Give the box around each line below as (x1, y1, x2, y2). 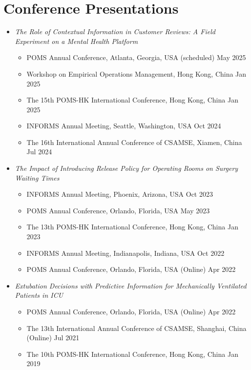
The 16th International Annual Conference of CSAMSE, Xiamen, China (26, 137, 242, 147)
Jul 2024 (26, 146, 52, 157)
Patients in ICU (15, 290, 63, 300)
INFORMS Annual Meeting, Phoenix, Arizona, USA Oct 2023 (26, 189, 213, 199)
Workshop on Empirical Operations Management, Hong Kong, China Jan (26, 68, 247, 79)
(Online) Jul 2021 (26, 332, 80, 343)
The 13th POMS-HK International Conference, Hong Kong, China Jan (26, 222, 238, 232)
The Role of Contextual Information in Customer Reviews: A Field (15, 26, 215, 37)
